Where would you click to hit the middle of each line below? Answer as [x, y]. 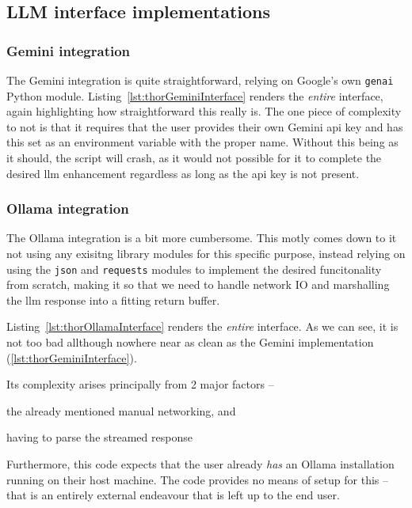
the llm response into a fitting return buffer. [113, 299]
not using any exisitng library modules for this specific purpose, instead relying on [206, 254]
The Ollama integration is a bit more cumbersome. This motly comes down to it [202, 238]
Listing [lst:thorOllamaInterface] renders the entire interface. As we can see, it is [202, 326]
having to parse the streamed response [99, 437]
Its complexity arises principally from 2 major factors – [140, 384]
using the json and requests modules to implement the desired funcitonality [194, 269]
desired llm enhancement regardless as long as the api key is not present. [183, 173]
